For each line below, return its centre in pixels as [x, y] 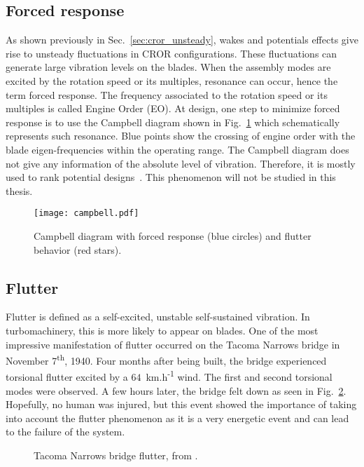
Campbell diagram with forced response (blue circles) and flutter [173, 235]
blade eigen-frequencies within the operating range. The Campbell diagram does [177, 149]
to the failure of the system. [65, 432]
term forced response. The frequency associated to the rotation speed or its [167, 94]
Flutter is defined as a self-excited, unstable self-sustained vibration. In [158, 317]
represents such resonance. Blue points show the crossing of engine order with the [181, 136]
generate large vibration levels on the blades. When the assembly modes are [168, 67]
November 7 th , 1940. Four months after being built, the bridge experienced [166, 359]
